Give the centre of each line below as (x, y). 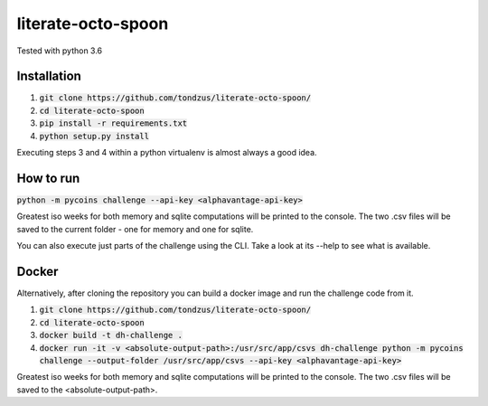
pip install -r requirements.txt (113, 123)
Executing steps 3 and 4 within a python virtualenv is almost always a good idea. (167, 153)
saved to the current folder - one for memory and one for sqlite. (135, 229)
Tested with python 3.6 (60, 51)
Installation (49, 76)
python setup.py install (94, 136)
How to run (48, 178)
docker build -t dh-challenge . (111, 335)
